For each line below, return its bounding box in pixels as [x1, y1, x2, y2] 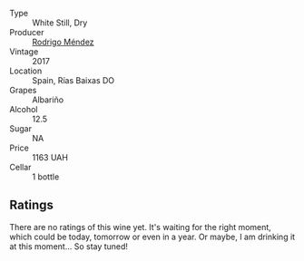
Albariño [32, 94, 64, 105]
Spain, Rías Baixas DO [32, 75, 115, 85]
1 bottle [32, 171, 60, 182]
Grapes [9, 85, 37, 95]
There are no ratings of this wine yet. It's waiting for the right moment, [9, 221, 272, 232]
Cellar [9, 162, 32, 172]
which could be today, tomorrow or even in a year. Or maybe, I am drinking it [9, 231, 296, 242]
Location [9, 65, 43, 76]
